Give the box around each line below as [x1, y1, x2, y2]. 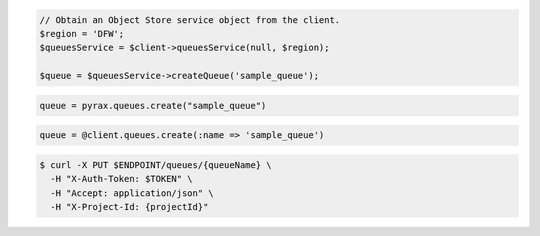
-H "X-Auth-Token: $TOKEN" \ [50, 173, 194, 185]
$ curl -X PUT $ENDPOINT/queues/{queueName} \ [39, 159, 272, 170]
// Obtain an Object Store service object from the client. [39, 14, 341, 25]
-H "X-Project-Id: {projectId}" [50, 201, 209, 213]
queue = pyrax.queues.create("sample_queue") [39, 100, 267, 111]
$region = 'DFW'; [39, 28, 125, 39]
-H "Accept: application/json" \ [50, 187, 214, 199]
